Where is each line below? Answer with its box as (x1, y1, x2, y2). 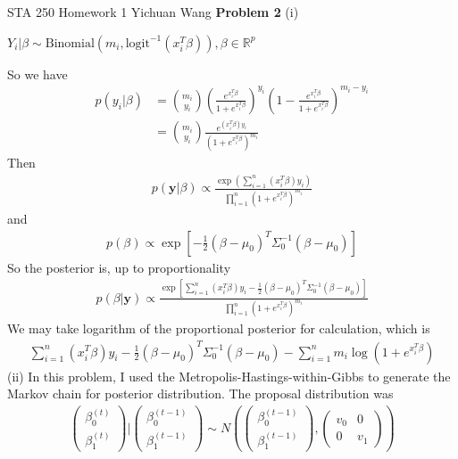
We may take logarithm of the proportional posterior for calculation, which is (7, 319, 430, 338)
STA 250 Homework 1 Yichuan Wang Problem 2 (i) (7, 3, 299, 20)
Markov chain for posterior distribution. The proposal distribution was (7, 384, 394, 403)
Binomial (45, 37, 95, 50)
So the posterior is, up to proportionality (7, 258, 231, 276)
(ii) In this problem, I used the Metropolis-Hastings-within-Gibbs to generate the (7, 366, 451, 385)
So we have (7, 64, 68, 83)
